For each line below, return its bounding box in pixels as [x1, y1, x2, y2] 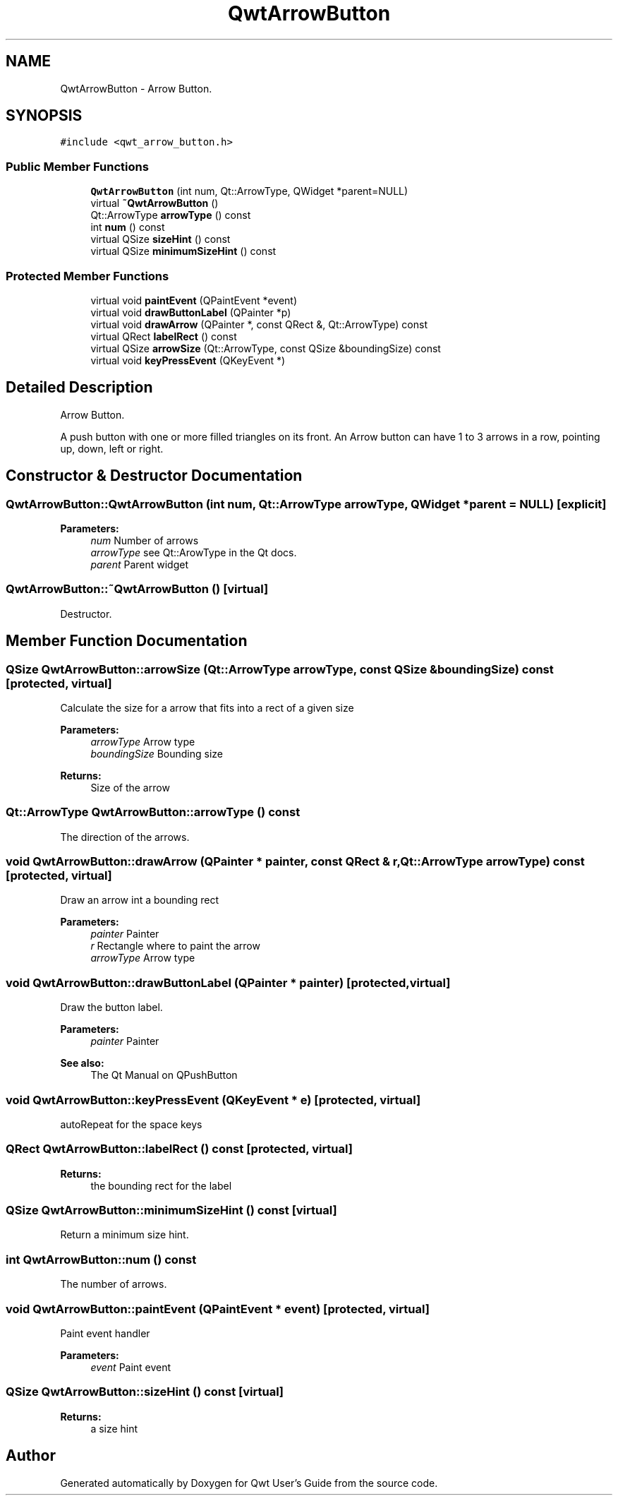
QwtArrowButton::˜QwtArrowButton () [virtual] [6, 582, 269, 597]
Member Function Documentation [6, 632, 248, 650]
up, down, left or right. [60, 442, 164, 455]
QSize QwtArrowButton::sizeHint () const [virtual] [6, 1385, 284, 1399]
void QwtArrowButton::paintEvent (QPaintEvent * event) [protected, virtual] [6, 1301, 430, 1316]
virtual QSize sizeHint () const [90, 233, 231, 246]
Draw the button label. [60, 1001, 163, 1014]
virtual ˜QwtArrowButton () [90, 197, 219, 210]
